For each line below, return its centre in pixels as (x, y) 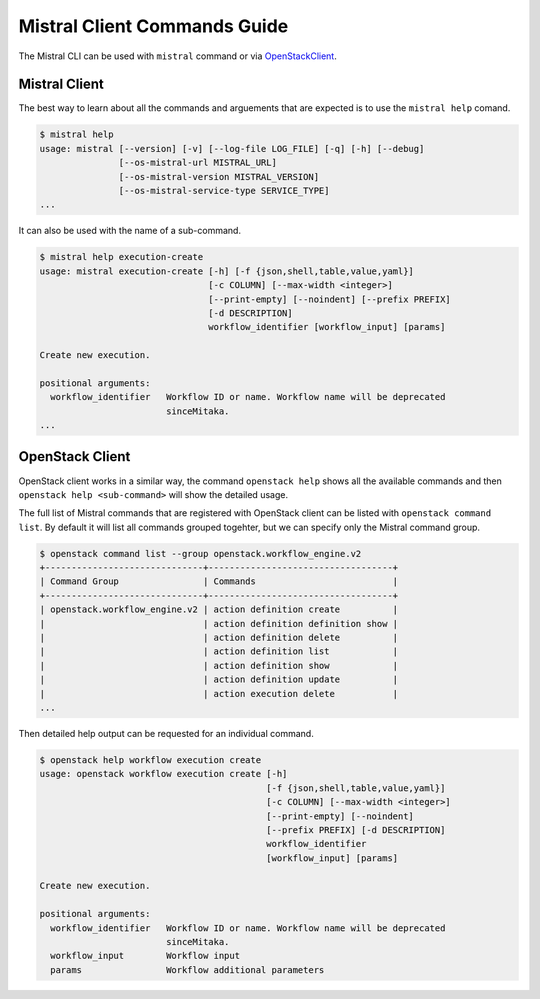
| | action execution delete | (219, 693)
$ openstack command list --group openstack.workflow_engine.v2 (200, 553)
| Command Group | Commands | (219, 581)
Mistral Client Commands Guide (153, 26)
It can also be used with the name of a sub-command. (130, 231)
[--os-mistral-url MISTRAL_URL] (197, 163)
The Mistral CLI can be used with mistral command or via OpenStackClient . (177, 56)
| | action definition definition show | (219, 623)
